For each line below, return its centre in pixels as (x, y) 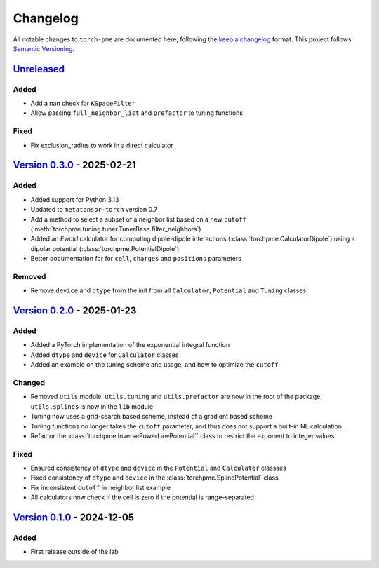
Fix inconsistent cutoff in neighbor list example (101, 487)
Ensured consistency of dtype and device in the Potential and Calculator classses (159, 468)
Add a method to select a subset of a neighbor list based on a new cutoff (139, 219)
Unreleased (39, 69)
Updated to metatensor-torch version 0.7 (94, 210)
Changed (29, 382)
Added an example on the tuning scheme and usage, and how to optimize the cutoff (154, 365)
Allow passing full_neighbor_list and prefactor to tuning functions (137, 113)
